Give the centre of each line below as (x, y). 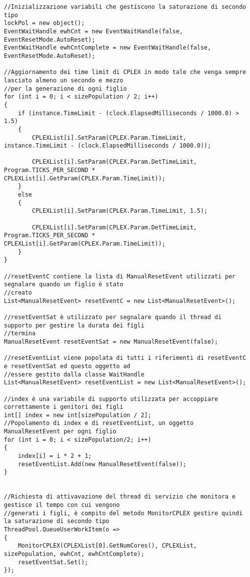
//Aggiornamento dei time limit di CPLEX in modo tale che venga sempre (125, 72)
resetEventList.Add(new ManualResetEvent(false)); (102, 464)
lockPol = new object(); (44, 23)
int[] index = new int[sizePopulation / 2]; (78, 415)
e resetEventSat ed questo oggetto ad (67, 366)
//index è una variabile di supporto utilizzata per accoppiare (111, 399)
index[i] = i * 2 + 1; (55, 456)
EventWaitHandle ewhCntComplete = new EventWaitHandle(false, (108, 48)
